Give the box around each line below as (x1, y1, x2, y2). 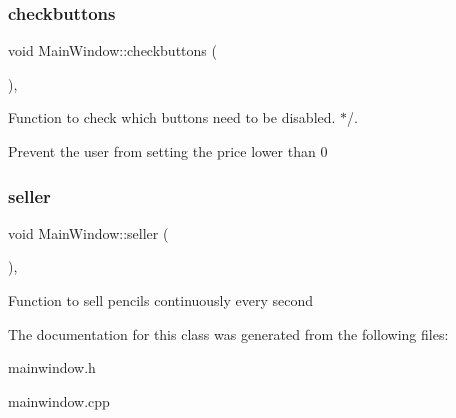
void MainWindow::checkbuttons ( (8, 40, 217, 61)
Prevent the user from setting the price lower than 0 (8, 141, 328, 161)
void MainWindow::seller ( (8, 222, 169, 243)
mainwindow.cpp (8, 390, 110, 411)
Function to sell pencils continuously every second (8, 290, 314, 310)
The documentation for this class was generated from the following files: (8, 323, 449, 344)
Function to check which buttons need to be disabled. (8, 107, 336, 128)
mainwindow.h (8, 357, 96, 378)
